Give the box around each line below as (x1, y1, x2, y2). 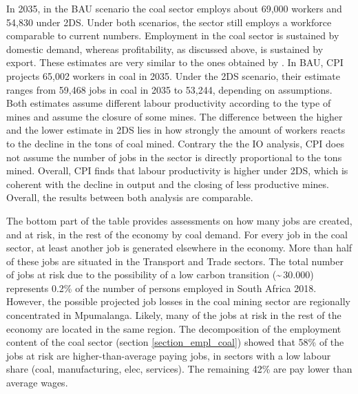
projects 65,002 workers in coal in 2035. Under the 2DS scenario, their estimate (6, 68, 340, 83)
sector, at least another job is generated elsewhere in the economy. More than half (6, 240, 352, 255)
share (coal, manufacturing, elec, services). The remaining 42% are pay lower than (6, 362, 352, 376)
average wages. (6, 375, 68, 390)
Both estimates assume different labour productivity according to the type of (6, 96, 331, 110)
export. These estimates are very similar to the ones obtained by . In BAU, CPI (6, 55, 344, 70)
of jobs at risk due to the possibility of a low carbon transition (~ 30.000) (6, 267, 314, 282)
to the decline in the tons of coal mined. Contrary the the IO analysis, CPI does (6, 136, 344, 150)
